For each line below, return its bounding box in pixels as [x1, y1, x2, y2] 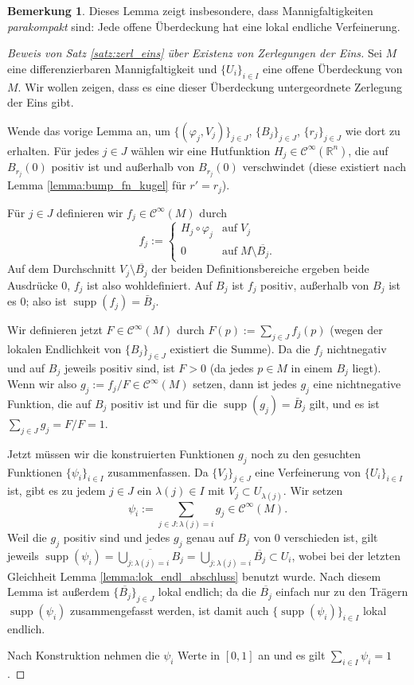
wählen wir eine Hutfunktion [131, 142, 271, 158]
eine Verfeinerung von [255, 463, 361, 480]
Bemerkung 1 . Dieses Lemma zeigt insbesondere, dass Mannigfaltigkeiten [7, 2, 373, 18]
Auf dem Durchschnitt [7, 260, 116, 277]
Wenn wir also [7, 376, 77, 392]
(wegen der [330, 321, 383, 338]
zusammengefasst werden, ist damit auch [70, 601, 269, 618]
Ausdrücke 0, [7, 276, 71, 293]
